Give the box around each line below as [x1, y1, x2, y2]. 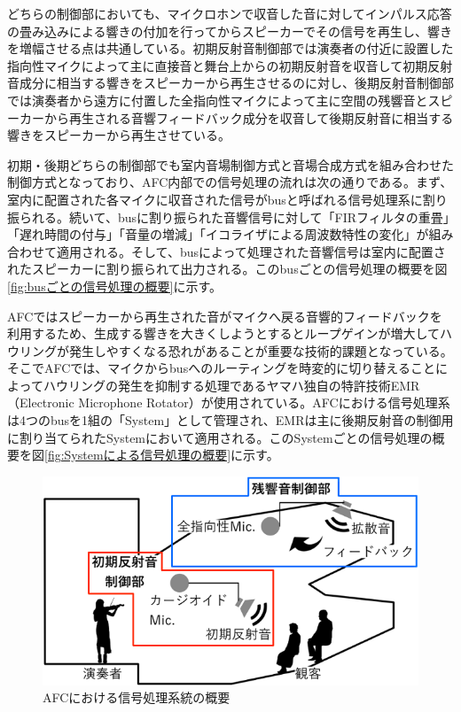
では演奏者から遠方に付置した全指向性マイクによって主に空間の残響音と [7, 90, 428, 109]
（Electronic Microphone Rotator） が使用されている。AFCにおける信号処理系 [7, 393, 450, 412]
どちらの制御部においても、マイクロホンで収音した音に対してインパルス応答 [7, 4, 452, 22]
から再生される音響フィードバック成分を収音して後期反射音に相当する [43, 108, 454, 127]
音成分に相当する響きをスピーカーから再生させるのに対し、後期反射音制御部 [7, 74, 454, 92]
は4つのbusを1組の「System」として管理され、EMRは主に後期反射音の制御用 [7, 411, 454, 430]
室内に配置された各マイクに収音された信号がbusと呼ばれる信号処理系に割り [7, 190, 448, 208]
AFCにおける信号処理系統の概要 [43, 688, 230, 707]
